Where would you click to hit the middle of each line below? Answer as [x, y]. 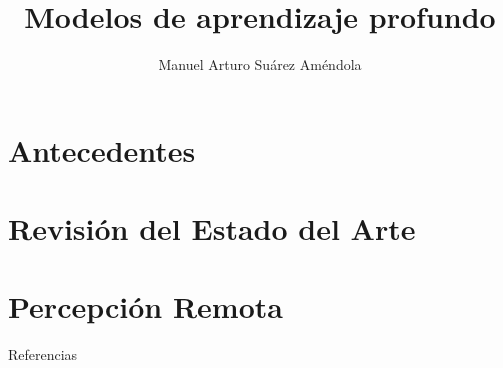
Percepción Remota [145, 306]
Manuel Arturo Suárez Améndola [260, 64]
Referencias [43, 354]
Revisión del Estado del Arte [212, 228]
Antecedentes [102, 149]
